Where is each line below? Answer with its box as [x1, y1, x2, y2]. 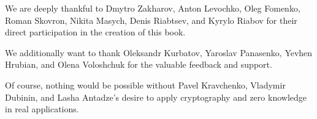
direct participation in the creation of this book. [5, 26, 186, 38]
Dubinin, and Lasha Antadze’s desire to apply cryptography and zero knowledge [5, 90, 307, 103]
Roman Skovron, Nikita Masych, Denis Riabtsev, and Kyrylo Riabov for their [5, 13, 297, 26]
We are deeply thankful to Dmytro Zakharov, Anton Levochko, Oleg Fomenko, [5, 2, 300, 14]
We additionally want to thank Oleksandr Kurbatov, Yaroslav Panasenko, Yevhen [5, 46, 313, 59]
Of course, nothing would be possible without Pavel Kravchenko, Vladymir [5, 78, 286, 91]
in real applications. [5, 103, 79, 115]
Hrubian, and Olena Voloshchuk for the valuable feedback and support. [5, 58, 272, 71]
